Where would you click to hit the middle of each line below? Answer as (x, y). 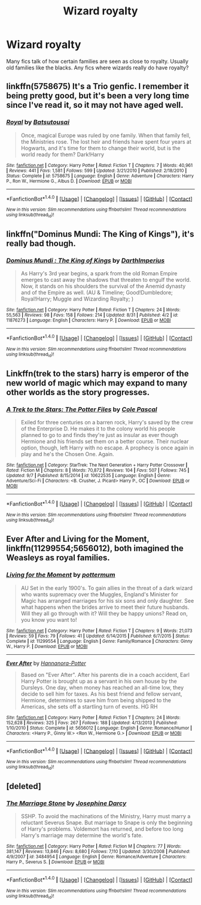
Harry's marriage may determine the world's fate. (82, 836)
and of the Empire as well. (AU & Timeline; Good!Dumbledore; (97, 293)
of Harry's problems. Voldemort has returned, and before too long (102, 829)
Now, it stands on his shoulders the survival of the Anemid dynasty (103, 286)
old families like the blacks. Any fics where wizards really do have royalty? (98, 68)
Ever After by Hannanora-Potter (46, 663)
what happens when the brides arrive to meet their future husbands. (105, 607)
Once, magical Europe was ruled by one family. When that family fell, (106, 135)
